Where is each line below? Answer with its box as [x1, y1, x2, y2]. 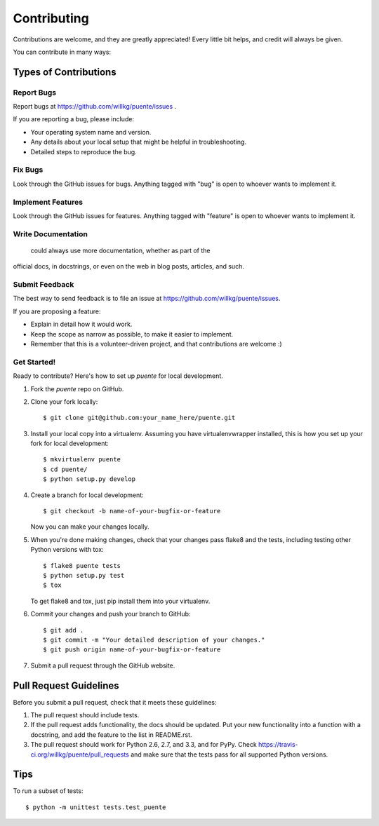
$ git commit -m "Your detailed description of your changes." [43, 635, 265, 644]
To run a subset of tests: [13, 787, 84, 795]
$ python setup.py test [43, 571, 125, 579]
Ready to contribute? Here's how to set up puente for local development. [13, 372, 224, 380]
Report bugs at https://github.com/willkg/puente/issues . [13, 102, 177, 111]
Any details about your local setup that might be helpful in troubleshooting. [30, 137, 247, 147]
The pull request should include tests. [30, 711, 140, 719]
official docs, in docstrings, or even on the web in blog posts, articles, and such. [13, 262, 245, 271]
